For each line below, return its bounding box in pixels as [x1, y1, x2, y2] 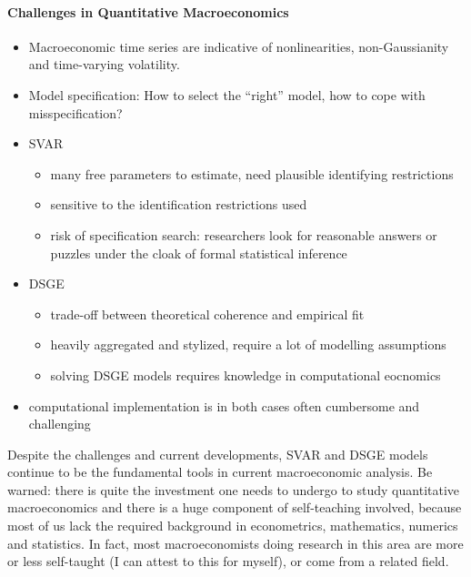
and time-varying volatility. [28, 55, 180, 74]
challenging [28, 414, 91, 433]
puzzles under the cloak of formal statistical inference [50, 243, 347, 262]
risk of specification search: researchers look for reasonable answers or [50, 225, 437, 244]
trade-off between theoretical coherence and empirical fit [50, 304, 365, 323]
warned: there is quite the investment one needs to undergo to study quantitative [7, 480, 460, 499]
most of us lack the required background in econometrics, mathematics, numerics [7, 516, 458, 535]
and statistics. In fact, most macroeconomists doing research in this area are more [7, 533, 464, 552]
